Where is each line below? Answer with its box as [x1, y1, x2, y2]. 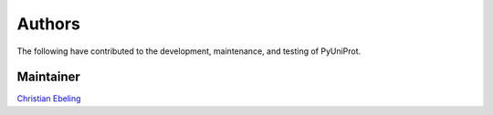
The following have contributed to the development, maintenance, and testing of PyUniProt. [16, 46, 362, 57]
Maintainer [16, 69, 81, 85]
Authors [16, 14, 81, 34]
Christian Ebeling [16, 93, 81, 104]
